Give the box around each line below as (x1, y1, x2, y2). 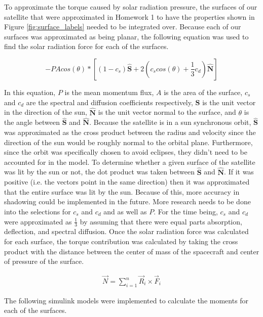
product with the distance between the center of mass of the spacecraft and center (4, 246, 259, 256)
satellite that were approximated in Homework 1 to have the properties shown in (4, 11, 255, 22)
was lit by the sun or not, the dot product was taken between (4, 166, 195, 177)
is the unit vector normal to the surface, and (98, 107, 236, 117)
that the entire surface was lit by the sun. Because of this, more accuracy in (4, 186, 240, 197)
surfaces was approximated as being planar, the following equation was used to (4, 31, 249, 41)
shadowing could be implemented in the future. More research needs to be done (4, 196, 251, 207)
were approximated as (4, 216, 72, 227)
